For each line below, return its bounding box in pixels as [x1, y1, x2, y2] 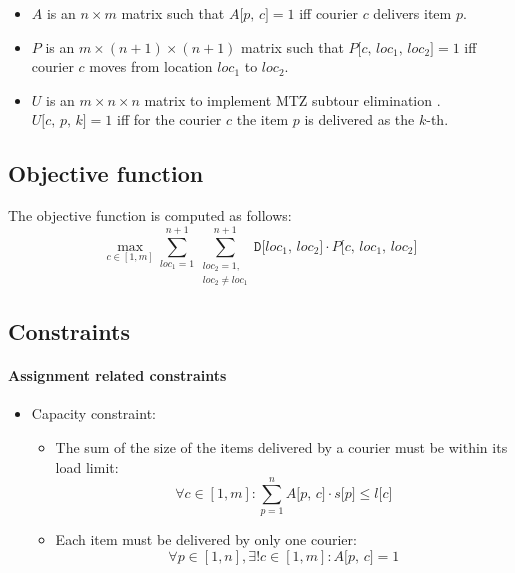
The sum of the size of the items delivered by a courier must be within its [55, 436, 508, 457]
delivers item [373, 3, 452, 23]
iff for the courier [117, 109, 222, 130]
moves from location [89, 56, 213, 77]
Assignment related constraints [8, 365, 227, 386]
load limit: [55, 456, 119, 477]
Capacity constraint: [31, 403, 156, 424]
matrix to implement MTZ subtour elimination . [144, 89, 441, 110]
